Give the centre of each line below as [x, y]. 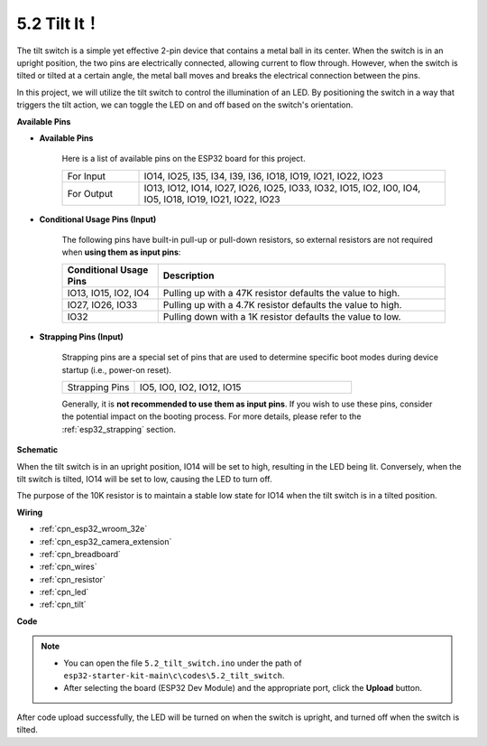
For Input [86, 176]
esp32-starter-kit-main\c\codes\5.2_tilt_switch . [174, 676]
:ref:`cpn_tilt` [63, 604]
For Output [90, 193]
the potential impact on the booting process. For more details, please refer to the [211, 416]
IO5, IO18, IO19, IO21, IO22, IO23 [212, 199]
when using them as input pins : [121, 252]
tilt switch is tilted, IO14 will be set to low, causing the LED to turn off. [144, 479]
